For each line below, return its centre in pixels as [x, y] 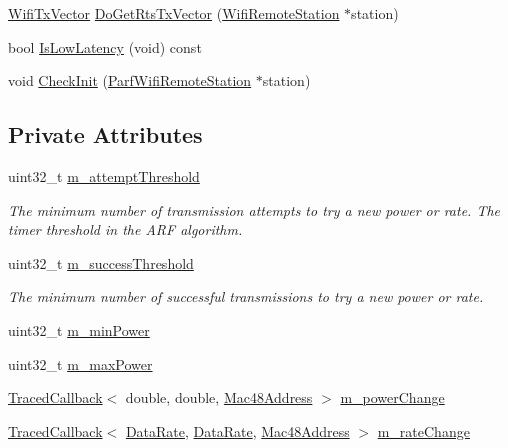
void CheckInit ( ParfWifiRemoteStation [130, 80]
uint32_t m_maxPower [80, 363]
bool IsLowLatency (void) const [105, 46]
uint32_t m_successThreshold [101, 262]
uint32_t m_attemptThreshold [104, 175]
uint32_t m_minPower [79, 329]
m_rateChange [423, 430]
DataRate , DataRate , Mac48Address [237, 430]
